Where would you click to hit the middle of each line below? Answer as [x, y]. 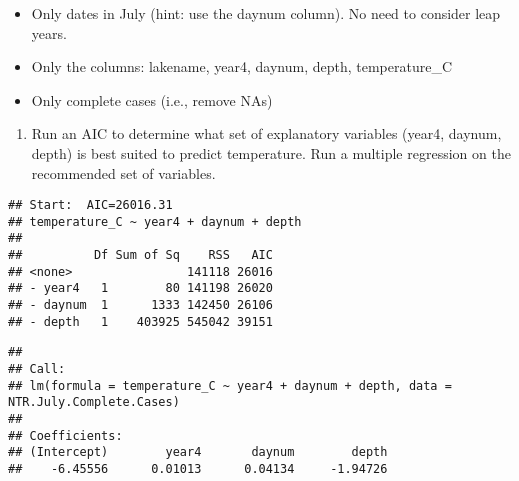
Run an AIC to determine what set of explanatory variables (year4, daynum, [266, 133]
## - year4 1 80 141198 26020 [140, 288]
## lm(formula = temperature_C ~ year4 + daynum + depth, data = [230, 385]
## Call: [37, 369]
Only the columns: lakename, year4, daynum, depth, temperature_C [242, 66]
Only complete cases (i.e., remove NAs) [152, 99]
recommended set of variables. [123, 172]
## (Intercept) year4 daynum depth [198, 452]
